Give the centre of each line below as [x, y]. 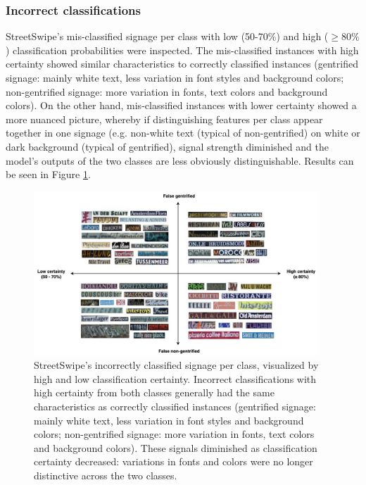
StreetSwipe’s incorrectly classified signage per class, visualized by [176, 365]
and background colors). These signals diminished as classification [176, 447]
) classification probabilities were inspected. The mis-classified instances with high [182, 50]
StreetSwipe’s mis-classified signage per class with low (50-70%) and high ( [167, 36]
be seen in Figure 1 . [48, 174]
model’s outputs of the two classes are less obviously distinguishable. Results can [180, 160]
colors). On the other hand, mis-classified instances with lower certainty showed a [181, 105]
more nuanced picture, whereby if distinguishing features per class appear [164, 119]
